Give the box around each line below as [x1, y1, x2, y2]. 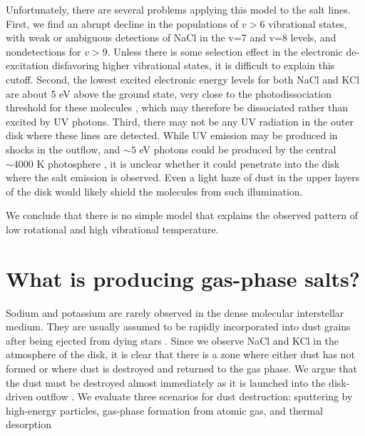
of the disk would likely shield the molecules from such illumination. [6, 183, 303, 198]
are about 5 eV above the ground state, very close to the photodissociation [6, 86, 331, 101]
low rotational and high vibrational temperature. [6, 221, 219, 236]
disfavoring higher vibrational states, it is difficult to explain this [51, 58, 335, 73]
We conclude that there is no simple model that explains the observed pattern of [6, 208, 358, 223]
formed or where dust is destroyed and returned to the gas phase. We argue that [6, 361, 357, 375]
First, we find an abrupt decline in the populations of [6, 16, 239, 31]
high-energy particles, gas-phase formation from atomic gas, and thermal [6, 402, 324, 417]
